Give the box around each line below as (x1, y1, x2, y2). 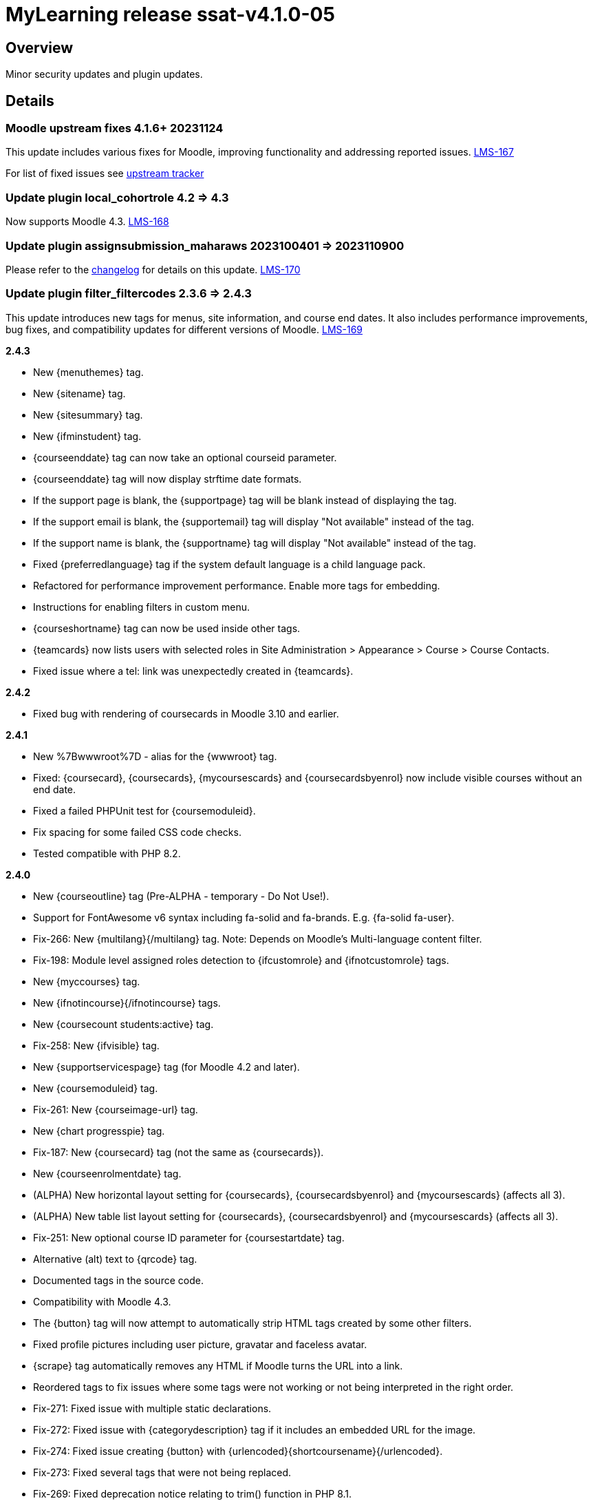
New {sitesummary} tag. (33, 408, 143, 421)
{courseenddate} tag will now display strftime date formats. (33, 472, 302, 485)
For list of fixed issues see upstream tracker (6, 167, 204, 180)
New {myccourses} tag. (33, 975, 140, 987)
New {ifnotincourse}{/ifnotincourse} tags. (33, 996, 221, 1009)
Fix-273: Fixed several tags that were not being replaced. (33, 1466, 292, 1478)
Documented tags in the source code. (33, 1274, 204, 1286)
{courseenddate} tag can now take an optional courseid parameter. (33, 451, 337, 463)
